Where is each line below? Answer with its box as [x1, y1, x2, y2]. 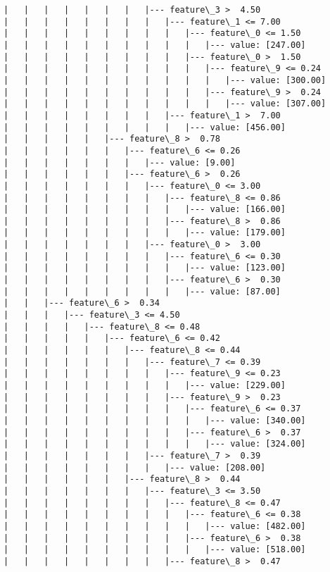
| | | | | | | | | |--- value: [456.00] [4, 122, 286, 132]
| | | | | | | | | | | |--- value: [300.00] [4, 75, 326, 85]
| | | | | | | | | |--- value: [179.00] [4, 228, 286, 238]
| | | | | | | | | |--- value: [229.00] [4, 380, 286, 390]
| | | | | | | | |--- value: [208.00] [4, 462, 266, 473]
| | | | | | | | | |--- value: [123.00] [4, 263, 286, 273]
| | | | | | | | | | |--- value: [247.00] [4, 39, 306, 50]
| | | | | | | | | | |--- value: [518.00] [4, 545, 306, 555]
